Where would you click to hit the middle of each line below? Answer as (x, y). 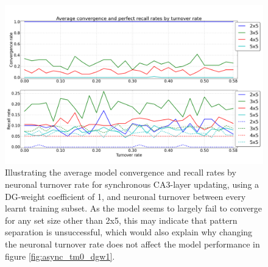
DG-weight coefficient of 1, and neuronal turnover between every (125, 196)
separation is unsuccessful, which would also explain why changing (129, 232)
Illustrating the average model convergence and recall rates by (121, 172)
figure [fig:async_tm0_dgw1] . (60, 256)
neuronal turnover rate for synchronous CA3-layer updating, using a (132, 184)
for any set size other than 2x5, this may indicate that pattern (121, 220)
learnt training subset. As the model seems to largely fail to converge (134, 208)
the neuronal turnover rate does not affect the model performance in (132, 244)
